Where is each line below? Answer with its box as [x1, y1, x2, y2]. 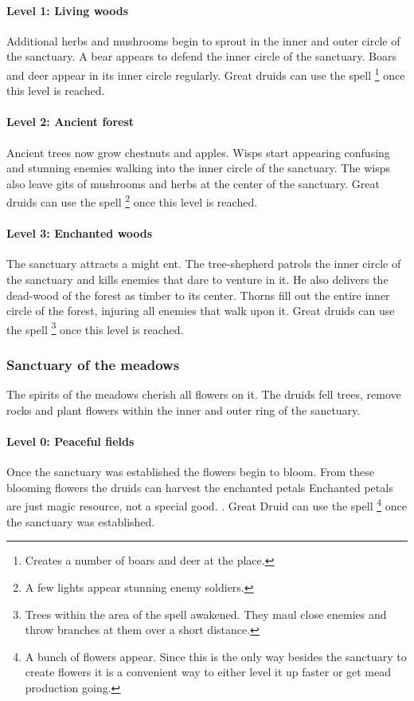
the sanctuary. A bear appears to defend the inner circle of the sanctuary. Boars [6, 48, 397, 65]
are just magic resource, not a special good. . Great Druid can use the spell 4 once [6, 495, 407, 514]
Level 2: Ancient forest [6, 113, 135, 130]
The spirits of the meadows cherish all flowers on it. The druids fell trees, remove [6, 386, 401, 403]
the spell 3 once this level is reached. [6, 318, 184, 337]
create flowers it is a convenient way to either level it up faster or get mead [25, 664, 392, 680]
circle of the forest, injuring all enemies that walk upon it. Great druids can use [6, 302, 395, 319]
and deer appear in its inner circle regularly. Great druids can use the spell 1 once [6, 64, 405, 83]
